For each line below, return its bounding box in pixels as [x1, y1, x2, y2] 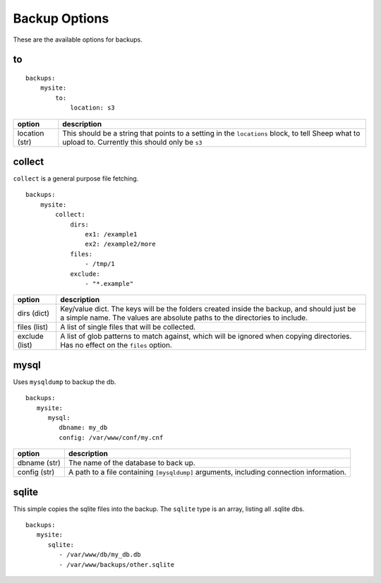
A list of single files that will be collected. [60, 322, 196, 332]
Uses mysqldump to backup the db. [13, 378, 116, 386]
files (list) [17, 322, 49, 332]
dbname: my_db [59, 423, 108, 432]
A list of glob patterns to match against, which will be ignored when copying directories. [60, 332, 352, 342]
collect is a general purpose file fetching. [13, 174, 139, 183]
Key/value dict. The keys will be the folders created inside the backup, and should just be [60, 304, 356, 314]
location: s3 [70, 104, 116, 112]
